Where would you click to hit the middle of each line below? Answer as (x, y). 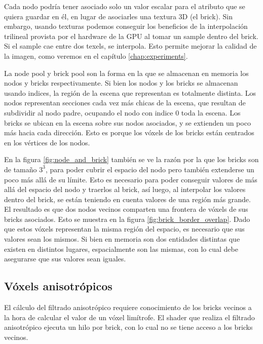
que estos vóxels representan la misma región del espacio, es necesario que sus (124, 229)
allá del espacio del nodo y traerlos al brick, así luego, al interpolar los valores (125, 189)
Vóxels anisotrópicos (58, 286)
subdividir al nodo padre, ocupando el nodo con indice (89, 112)
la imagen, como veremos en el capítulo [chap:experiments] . (96, 55)
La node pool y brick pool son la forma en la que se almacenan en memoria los (126, 73)
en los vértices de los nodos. (47, 142)
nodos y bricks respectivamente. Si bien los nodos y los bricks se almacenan (121, 83)
